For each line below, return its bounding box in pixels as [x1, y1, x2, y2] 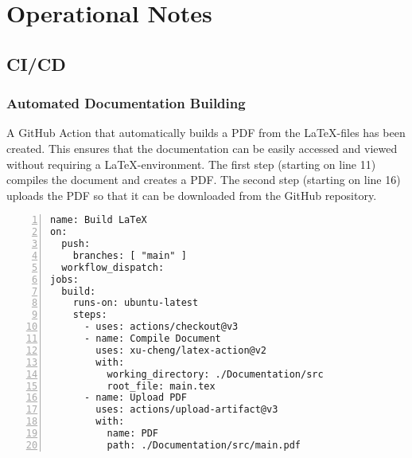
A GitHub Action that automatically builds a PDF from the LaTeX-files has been [6, 124, 406, 141]
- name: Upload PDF [84, 392, 187, 404]
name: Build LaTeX [50, 214, 147, 226]
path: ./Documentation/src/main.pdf [107, 439, 301, 451]
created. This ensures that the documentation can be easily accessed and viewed [6, 139, 398, 156]
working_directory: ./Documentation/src [107, 368, 324, 380]
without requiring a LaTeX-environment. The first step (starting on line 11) [6, 155, 376, 172]
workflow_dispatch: [61, 261, 165, 273]
